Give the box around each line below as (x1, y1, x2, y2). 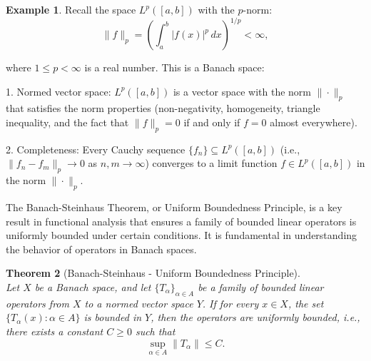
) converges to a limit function (145, 156, 278, 171)
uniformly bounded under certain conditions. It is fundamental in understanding (6, 228, 357, 243)
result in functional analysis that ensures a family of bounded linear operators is (6, 213, 357, 228)
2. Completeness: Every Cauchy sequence (6, 141, 185, 156)
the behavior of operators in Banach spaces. (6, 241, 197, 256)
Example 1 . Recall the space (6, 2, 136, 16)
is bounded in (83, 310, 142, 325)
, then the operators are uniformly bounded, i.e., (151, 310, 360, 325)
